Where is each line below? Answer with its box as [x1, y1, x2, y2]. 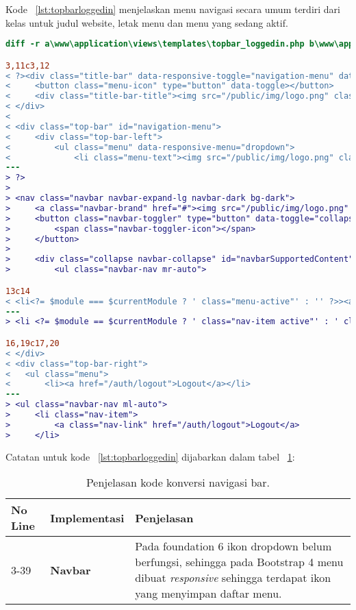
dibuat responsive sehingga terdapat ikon [135, 570, 331, 586]
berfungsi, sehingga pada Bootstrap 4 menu [135, 554, 344, 570]
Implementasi [50, 509, 125, 526]
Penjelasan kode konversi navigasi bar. [86, 474, 270, 491]
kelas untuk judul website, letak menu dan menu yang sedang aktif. [5, 15, 288, 29]
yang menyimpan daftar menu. [135, 585, 282, 602]
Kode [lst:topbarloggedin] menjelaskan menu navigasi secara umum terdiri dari [5, 2, 340, 16]
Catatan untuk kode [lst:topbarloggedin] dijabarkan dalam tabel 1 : [5, 449, 295, 463]
